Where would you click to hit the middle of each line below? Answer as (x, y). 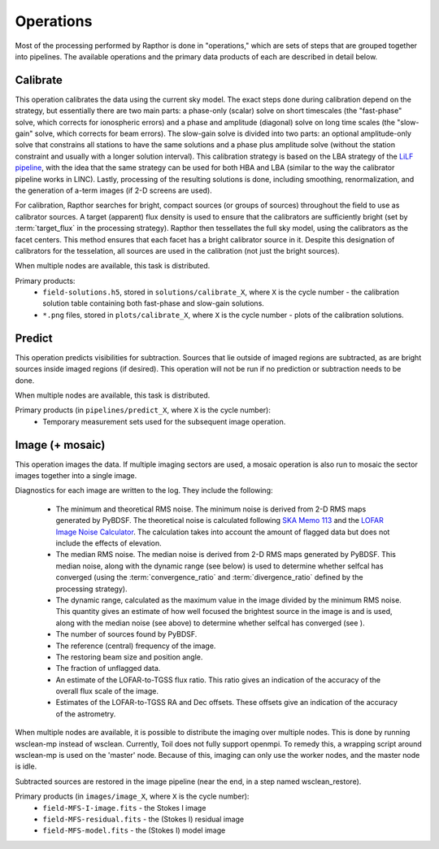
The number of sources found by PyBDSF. (126, 634)
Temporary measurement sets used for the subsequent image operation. (164, 421)
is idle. (26, 766)
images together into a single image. (76, 476)
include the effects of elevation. (109, 543)
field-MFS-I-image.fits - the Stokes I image (124, 808)
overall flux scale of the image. (107, 691)
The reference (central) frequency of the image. (136, 646)
